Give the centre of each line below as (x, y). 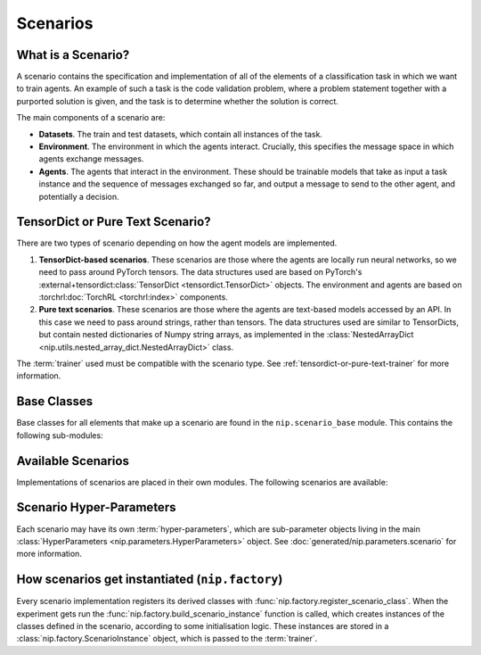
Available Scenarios (73, 461)
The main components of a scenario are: (91, 118)
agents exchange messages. (91, 159)
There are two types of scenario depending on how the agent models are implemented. (177, 243)
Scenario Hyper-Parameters (96, 507)
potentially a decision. (79, 196)
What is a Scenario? (73, 55)
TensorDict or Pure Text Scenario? (114, 222)
